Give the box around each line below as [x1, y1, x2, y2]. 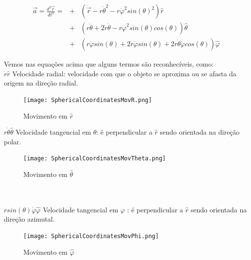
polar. [4, 136, 21, 146]
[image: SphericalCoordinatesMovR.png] [23, 96, 152, 104]
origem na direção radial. [4, 78, 78, 88]
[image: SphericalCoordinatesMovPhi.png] [23, 232, 159, 240]
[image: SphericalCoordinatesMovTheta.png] [23, 155, 166, 162]
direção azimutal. [4, 214, 55, 224]
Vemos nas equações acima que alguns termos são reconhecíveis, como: [4, 59, 214, 69]
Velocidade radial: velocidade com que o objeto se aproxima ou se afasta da [12, 68, 236, 78]
